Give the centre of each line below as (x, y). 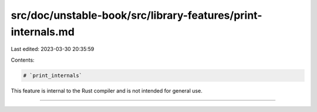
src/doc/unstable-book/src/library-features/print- (136, 15)
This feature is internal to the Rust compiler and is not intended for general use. (107, 90)
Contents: (23, 60)
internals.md (43, 32)
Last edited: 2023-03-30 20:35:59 (53, 49)
